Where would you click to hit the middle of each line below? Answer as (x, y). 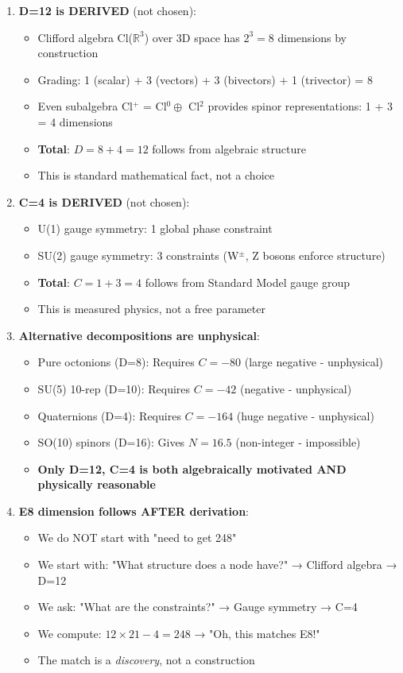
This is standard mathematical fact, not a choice (156, 175)
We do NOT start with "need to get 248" (137, 538)
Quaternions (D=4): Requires (109, 415)
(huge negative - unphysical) (305, 415)
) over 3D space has (192, 37)
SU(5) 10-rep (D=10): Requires (114, 388)
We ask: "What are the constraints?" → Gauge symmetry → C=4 (198, 607)
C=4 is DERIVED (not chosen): (104, 201)
